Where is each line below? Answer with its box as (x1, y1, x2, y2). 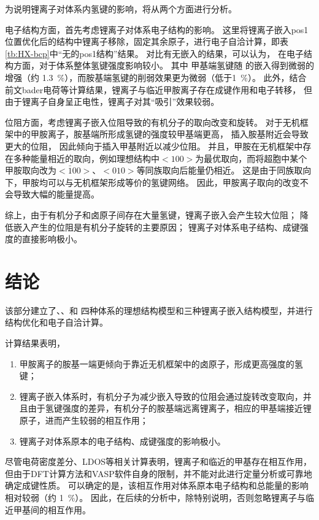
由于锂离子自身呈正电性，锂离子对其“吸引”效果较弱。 (5, 95, 220, 108)
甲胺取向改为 (5, 164, 56, 177)
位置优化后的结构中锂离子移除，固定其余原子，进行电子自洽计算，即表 (5, 35, 288, 48)
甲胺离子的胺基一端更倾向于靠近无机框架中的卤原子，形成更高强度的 (19, 357, 294, 370)
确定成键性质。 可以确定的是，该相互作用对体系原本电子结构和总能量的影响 (5, 479, 309, 492)
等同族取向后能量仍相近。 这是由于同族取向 (136, 164, 312, 177)
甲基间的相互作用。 (13, 503, 91, 516)
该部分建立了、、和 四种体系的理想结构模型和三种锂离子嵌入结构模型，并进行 (5, 304, 313, 316)
